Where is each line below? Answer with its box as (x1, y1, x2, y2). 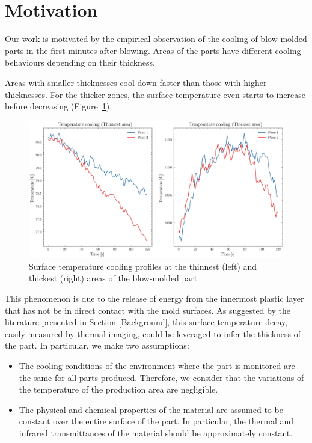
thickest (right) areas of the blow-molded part (29, 272, 198, 284)
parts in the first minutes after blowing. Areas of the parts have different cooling (5, 44, 301, 57)
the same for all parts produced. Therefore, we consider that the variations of (19, 371, 304, 383)
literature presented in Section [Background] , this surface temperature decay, (5, 316, 288, 328)
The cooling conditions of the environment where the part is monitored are (19, 359, 295, 371)
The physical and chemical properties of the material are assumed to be (19, 403, 283, 415)
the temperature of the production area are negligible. (19, 383, 218, 396)
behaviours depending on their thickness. (5, 56, 156, 69)
